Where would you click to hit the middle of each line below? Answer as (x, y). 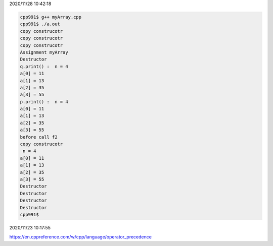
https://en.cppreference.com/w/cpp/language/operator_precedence (80, 237)
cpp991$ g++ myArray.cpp (51, 17)
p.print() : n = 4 (44, 102)
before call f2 (39, 137)
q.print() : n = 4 (44, 66)
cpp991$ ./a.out (40, 24)
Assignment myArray (44, 52)
